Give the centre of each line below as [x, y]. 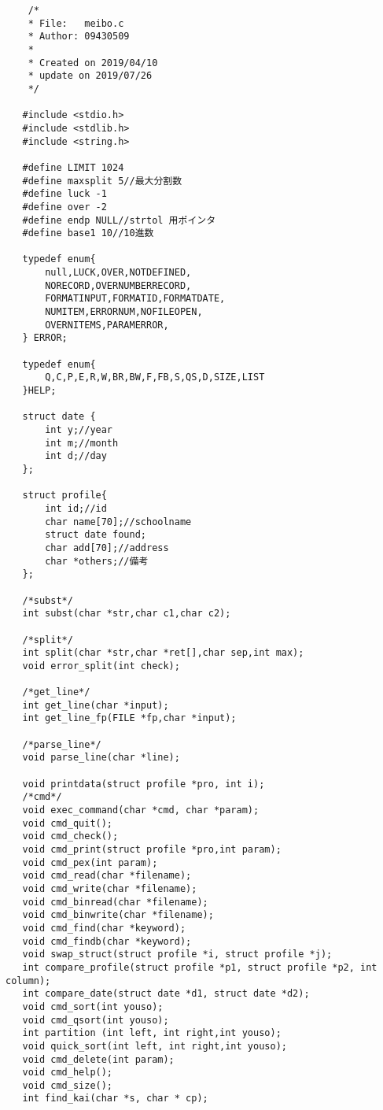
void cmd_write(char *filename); [110, 888]
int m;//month [82, 443]
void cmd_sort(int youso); [93, 1006]
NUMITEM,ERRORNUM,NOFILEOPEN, [124, 312]
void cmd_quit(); [68, 823]
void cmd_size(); [68, 1085]
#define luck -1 [64, 194]
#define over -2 [64, 207]
